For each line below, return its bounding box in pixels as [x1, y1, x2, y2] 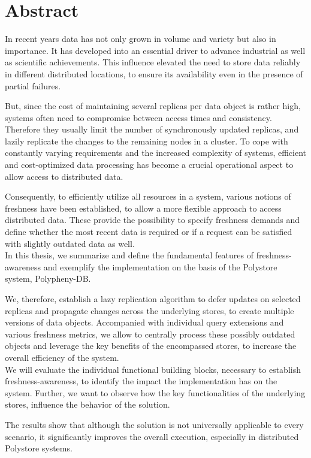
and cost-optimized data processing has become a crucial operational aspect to [5, 158, 294, 171]
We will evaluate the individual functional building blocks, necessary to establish [5, 363, 301, 375]
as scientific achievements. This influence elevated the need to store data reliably [5, 56, 301, 68]
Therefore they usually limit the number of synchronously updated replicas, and [5, 123, 299, 135]
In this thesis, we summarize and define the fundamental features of [5, 249, 254, 261]
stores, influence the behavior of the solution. [5, 398, 170, 411]
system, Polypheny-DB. [5, 272, 91, 285]
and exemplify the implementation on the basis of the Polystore [43, 260, 277, 273]
